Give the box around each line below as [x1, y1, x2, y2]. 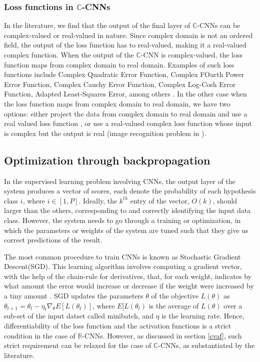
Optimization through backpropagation [4, 152, 210, 167]
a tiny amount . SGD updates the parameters [4, 290, 143, 301]
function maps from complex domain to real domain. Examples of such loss [4, 59, 234, 69]
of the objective [151, 290, 199, 301]
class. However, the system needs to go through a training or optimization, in [4, 214, 241, 225]
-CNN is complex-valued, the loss [140, 49, 243, 59]
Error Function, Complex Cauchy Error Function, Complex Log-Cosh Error [4, 78, 236, 89]
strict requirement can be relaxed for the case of [4, 340, 151, 350]
